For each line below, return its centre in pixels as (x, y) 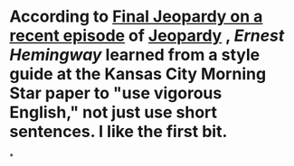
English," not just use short (114, 112)
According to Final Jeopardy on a (136, 17)
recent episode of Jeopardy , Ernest (147, 36)
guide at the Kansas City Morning (138, 74)
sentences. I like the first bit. (119, 132)
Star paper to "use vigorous (116, 93)
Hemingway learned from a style (135, 55)
